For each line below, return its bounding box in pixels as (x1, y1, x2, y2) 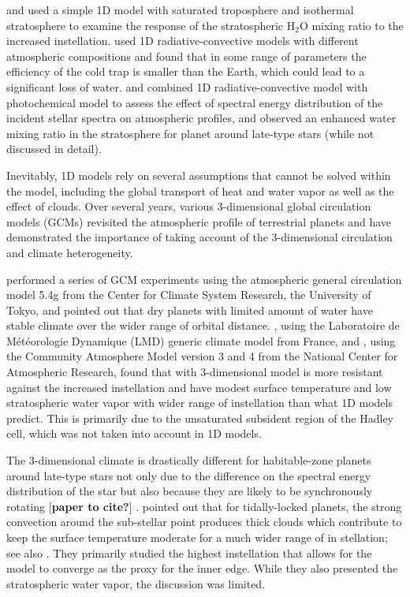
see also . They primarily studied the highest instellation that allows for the (6, 544, 372, 561)
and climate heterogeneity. (6, 244, 133, 260)
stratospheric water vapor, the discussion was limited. (6, 575, 266, 591)
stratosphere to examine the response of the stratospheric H (6, 17, 296, 33)
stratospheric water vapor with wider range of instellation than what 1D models (6, 394, 393, 411)
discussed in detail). (6, 140, 102, 157)
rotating (6, 498, 46, 514)
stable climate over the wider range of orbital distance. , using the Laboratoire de (6, 317, 400, 334)
